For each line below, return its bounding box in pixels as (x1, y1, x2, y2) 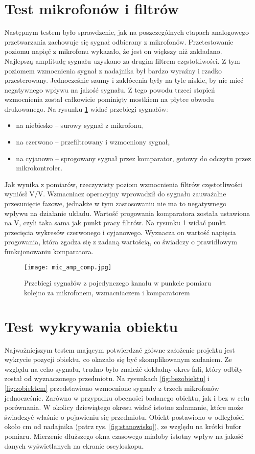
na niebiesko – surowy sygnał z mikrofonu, (16, 120, 143, 130)
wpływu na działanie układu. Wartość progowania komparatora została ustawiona (4, 208, 250, 218)
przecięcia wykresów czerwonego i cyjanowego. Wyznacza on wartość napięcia (4, 227, 236, 237)
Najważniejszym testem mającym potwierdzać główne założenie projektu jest (4, 344, 235, 355)
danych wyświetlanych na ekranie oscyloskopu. (4, 440, 144, 451)
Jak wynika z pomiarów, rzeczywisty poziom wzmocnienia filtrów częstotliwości (4, 179, 242, 189)
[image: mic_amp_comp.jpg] (24, 263, 112, 271)
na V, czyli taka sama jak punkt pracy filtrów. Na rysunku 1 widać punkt (4, 217, 226, 228)
